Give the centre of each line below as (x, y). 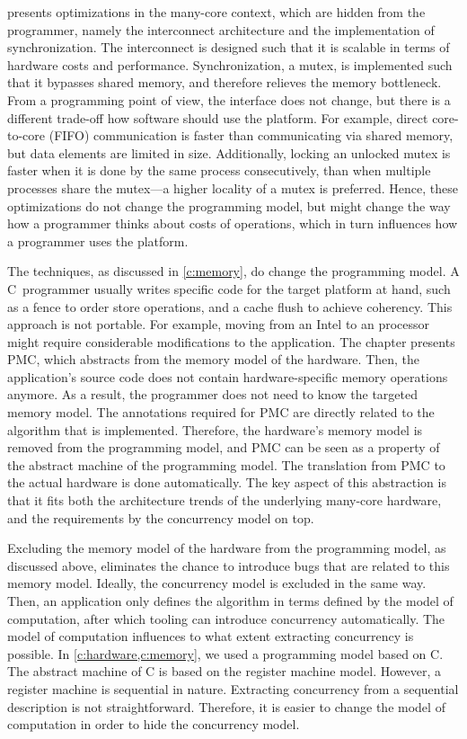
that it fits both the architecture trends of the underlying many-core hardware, (225, 500)
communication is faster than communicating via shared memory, (273, 135)
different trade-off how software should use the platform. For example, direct (218, 117)
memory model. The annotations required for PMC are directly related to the (221, 412)
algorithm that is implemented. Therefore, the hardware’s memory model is (215, 429)
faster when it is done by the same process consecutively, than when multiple (219, 170)
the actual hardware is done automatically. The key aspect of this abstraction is (227, 482)
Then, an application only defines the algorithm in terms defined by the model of (230, 601)
